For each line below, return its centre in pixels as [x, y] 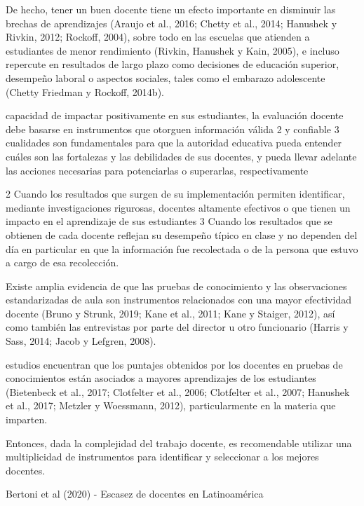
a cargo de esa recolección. [62, 262]
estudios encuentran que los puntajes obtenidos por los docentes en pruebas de [174, 364]
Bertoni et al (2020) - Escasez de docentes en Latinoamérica [135, 494]
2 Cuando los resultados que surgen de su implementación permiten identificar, [175, 194]
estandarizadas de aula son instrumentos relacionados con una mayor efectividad [178, 300]
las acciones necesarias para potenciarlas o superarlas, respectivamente [157, 170]
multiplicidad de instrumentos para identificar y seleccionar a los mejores [162, 457]
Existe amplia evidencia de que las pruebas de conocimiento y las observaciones [176, 286]
